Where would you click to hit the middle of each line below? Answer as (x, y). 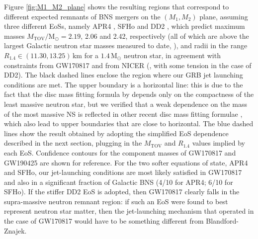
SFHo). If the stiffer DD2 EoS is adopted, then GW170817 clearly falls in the (122, 192)
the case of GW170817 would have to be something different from (104, 221)
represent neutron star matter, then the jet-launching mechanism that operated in (129, 211)
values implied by (218, 143)
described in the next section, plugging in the (73, 143)
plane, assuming (224, 16)
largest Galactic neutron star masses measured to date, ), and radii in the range (126, 45)
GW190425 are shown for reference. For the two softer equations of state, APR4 (126, 162)
